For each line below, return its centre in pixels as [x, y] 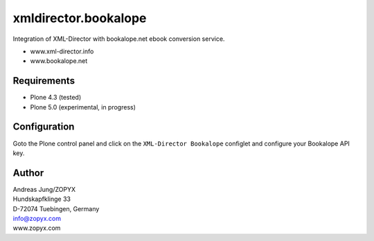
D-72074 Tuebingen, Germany [56, 208]
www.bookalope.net [59, 61]
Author [28, 173]
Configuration [44, 127]
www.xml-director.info [62, 51]
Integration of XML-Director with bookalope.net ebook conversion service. [119, 39]
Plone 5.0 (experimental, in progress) [83, 107]
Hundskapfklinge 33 [42, 199]
